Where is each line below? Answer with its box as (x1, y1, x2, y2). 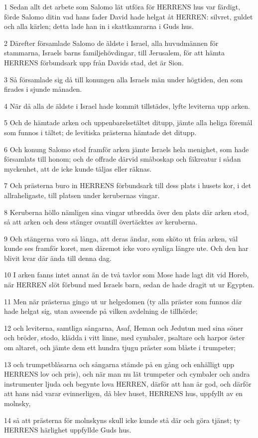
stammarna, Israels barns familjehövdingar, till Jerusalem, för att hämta (4, 47, 225, 58)
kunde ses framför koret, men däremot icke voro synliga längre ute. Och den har (4, 243, 249, 253)
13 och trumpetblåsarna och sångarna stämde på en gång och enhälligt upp (4, 359, 234, 369)
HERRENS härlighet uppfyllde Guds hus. (4, 425, 131, 435)
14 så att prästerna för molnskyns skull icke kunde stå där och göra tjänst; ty (4, 415, 241, 425)
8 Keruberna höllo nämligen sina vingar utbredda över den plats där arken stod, (4, 207, 249, 217)
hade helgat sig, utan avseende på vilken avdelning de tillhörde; (4, 306, 198, 316)
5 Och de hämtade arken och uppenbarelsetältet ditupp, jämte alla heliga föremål (4, 117, 253, 128)
